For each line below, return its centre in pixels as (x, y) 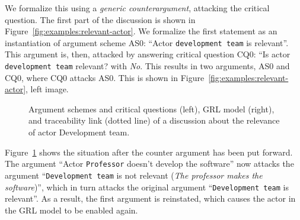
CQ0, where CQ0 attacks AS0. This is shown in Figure (105, 77)
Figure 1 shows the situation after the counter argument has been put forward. (149, 152)
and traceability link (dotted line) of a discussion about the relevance (154, 120)
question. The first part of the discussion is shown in (100, 19)
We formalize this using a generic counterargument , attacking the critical (137, 8)
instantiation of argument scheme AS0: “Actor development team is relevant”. (147, 42)
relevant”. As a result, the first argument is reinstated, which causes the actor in (150, 198)
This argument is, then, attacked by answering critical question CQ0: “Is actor (148, 54)
